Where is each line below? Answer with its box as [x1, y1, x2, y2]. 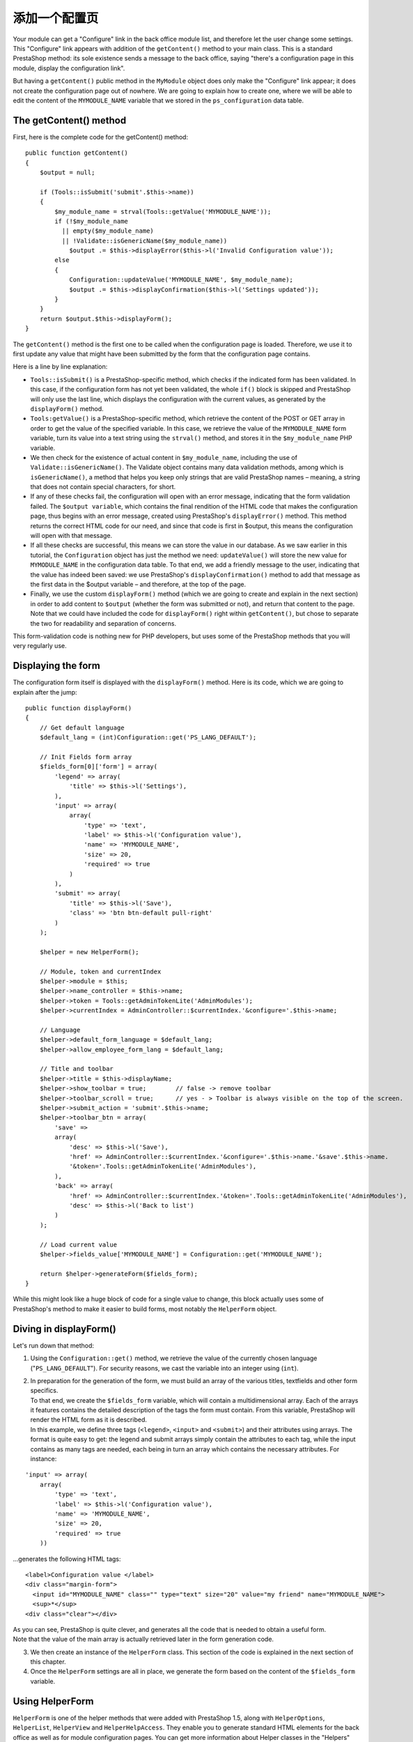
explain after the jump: [13, 688, 77, 696]
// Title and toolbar [39, 1065, 114, 1073]
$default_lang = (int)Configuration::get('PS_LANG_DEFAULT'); [39, 734, 257, 741]
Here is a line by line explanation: [13, 362, 108, 371]
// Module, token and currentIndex [39, 967, 162, 976]
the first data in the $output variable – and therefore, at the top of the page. [30, 580, 247, 588]
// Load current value [39, 1240, 118, 1249]
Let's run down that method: [13, 1341, 94, 1350]
